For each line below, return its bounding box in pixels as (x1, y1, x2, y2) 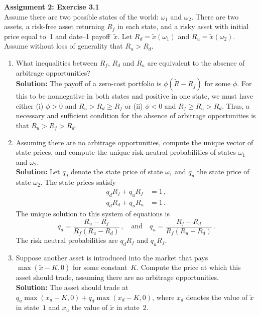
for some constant (73, 262, 127, 272)
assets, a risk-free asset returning (4, 21, 105, 32)
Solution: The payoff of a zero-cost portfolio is (16, 78, 162, 89)
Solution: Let (16, 166, 60, 177)
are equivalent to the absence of (147, 57, 245, 68)
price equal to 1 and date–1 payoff (4, 31, 110, 41)
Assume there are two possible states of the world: (4, 11, 159, 22)
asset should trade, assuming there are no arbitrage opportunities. (16, 272, 219, 282)
